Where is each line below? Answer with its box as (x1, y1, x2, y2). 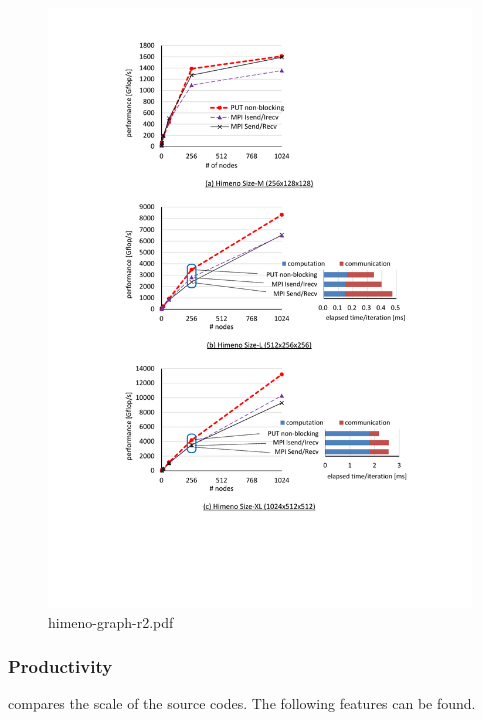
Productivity (8, 654, 113, 679)
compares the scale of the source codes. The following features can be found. (8, 693, 476, 714)
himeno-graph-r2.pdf (48, 611, 174, 632)
